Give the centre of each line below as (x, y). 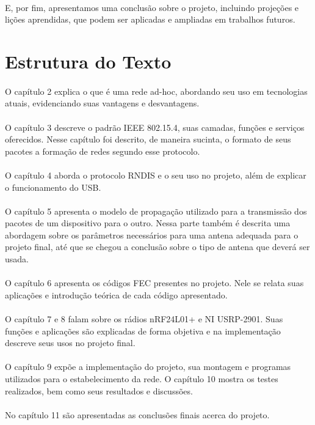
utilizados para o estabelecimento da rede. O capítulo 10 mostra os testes (142, 379)
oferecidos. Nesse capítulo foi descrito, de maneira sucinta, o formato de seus (148, 139)
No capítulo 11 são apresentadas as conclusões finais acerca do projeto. (137, 414)
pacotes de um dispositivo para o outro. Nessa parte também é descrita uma (148, 223)
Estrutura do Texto (88, 61)
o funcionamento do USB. (53, 187)
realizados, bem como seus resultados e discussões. (99, 390)
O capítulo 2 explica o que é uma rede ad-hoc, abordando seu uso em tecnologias (156, 91)
